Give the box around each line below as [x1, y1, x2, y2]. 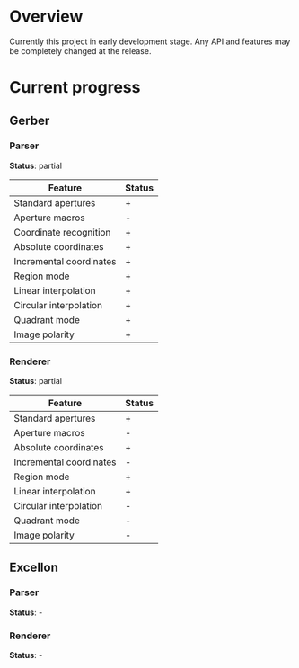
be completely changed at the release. [9, 45, 152, 56]
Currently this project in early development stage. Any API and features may [9, 36, 291, 47]
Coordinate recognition [13, 226, 111, 238]
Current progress [9, 77, 141, 98]
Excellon [9, 559, 58, 574]
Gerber [9, 112, 50, 128]
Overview [9, 6, 84, 27]
